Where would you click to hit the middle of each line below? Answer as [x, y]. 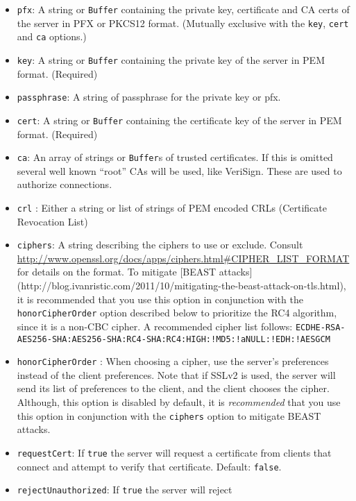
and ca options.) [52, 36]
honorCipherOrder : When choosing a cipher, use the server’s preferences [173, 361]
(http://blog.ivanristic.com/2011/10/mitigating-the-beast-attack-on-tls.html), [181, 286]
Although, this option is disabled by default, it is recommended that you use [179, 402]
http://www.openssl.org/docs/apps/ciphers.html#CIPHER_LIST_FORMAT [183, 258]
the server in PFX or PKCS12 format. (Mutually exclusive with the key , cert [183, 23]
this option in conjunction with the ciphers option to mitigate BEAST [169, 415]
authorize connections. [65, 184]
